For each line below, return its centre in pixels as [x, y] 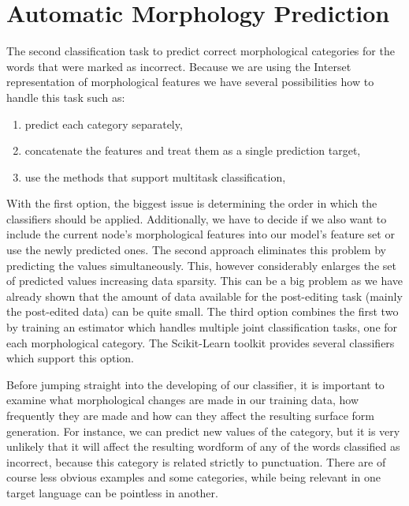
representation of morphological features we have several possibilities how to [190, 82]
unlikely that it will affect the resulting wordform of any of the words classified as [203, 446]
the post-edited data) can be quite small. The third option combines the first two [203, 311]
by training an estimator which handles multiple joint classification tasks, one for [202, 327]
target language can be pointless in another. [112, 492]
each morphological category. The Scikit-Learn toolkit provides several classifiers [201, 342]
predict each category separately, [104, 124]
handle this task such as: [66, 97]
